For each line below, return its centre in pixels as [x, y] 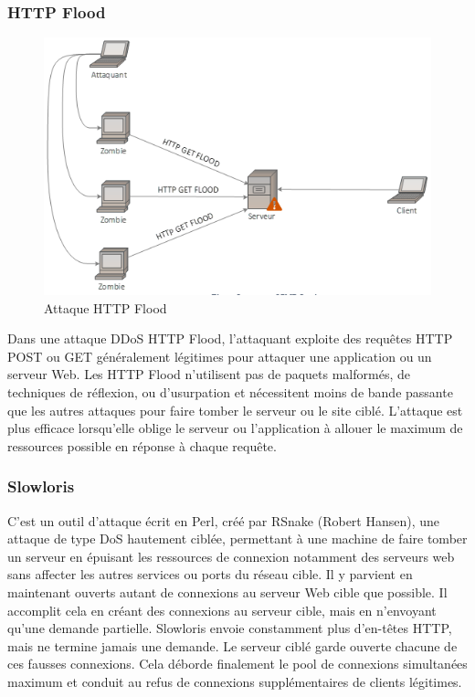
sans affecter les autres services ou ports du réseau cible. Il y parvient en [210, 574]
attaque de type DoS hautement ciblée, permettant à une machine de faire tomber [237, 539]
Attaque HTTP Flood [106, 307]
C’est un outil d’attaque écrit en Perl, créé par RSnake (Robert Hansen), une [224, 520]
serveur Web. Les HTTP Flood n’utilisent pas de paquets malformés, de [209, 374]
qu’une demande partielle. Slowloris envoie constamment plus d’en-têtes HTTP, [230, 628]
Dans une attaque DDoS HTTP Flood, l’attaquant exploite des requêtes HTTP [230, 338]
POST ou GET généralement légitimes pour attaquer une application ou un [220, 356]
